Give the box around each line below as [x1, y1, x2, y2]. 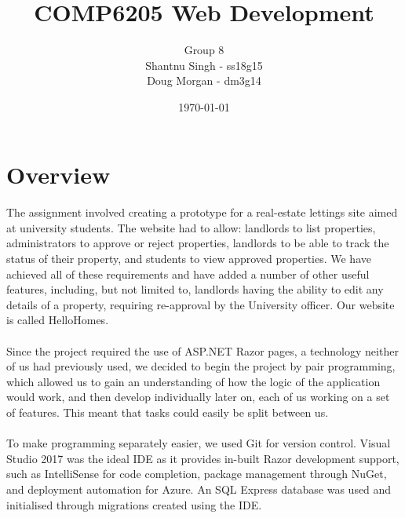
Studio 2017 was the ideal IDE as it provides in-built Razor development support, [6, 450, 400, 466]
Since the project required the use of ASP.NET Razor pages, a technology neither [6, 342, 399, 359]
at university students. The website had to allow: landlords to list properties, [6, 219, 376, 235]
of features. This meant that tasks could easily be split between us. [6, 404, 329, 420]
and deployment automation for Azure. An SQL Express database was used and [6, 480, 392, 497]
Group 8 [184, 42, 224, 58]
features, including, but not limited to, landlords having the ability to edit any [6, 281, 384, 297]
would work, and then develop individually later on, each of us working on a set [6, 388, 390, 405]
